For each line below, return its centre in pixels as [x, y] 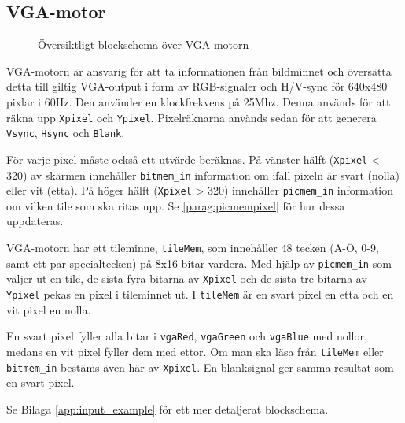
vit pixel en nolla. [49, 309]
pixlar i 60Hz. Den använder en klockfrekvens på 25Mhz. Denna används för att [199, 101]
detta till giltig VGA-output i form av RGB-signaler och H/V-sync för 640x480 [197, 86]
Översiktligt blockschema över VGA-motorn [144, 45]
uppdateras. [35, 221]
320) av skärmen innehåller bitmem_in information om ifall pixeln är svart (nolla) [203, 174]
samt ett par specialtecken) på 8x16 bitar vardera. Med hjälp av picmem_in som [199, 263]
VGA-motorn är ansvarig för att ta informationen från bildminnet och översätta [199, 70]
